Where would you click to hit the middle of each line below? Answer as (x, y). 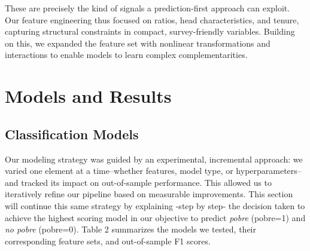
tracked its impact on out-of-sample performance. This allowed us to (147, 182)
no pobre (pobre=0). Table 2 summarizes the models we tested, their (130, 229)
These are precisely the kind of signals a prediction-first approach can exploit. (148, 8)
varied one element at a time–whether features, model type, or (119, 171)
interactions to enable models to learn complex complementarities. (126, 55)
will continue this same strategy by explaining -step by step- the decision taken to (155, 205)
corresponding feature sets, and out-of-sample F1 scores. (108, 241)
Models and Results (88, 96)
